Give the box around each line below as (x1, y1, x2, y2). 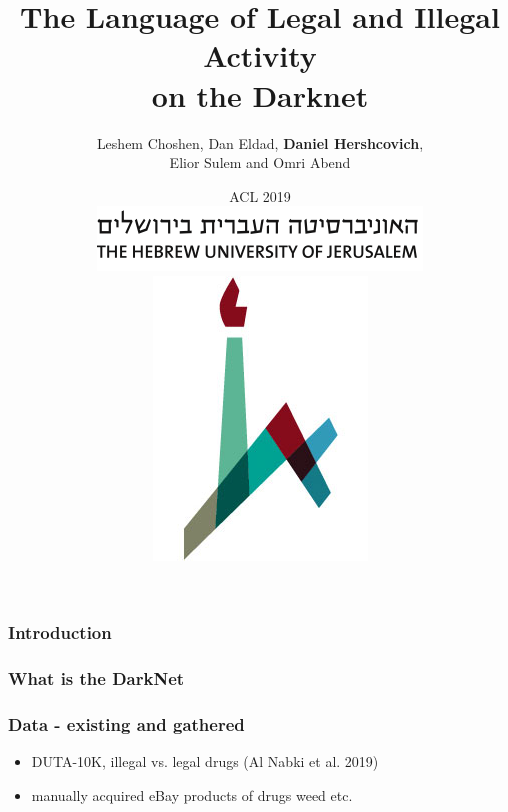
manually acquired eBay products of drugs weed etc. (31, 785, 353, 806)
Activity (203, 35, 317, 76)
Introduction (8, 620, 112, 645)
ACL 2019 (229, 185, 291, 206)
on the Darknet (151, 74, 369, 115)
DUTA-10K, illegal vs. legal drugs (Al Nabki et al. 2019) (31, 751, 379, 772)
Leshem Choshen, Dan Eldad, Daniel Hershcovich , (96, 132, 424, 153)
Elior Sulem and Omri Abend (169, 152, 351, 173)
